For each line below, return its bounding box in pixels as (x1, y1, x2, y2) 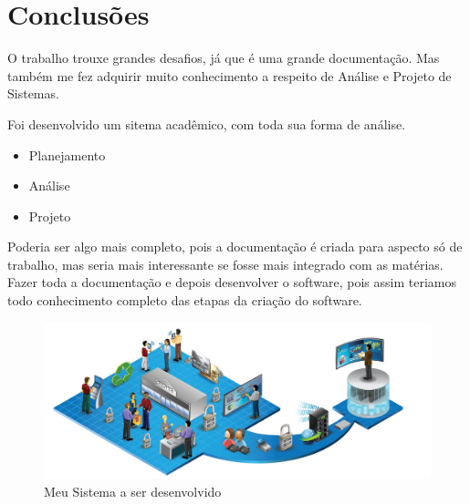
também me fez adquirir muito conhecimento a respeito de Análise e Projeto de (7, 66, 452, 85)
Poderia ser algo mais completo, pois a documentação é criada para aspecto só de (7, 237, 463, 256)
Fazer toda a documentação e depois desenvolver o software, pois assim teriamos (7, 273, 456, 292)
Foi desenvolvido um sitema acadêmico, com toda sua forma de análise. (7, 114, 406, 133)
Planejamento (28, 145, 106, 164)
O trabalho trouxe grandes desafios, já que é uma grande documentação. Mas (7, 48, 440, 67)
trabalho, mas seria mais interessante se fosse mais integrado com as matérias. (7, 254, 444, 273)
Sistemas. (7, 84, 59, 103)
